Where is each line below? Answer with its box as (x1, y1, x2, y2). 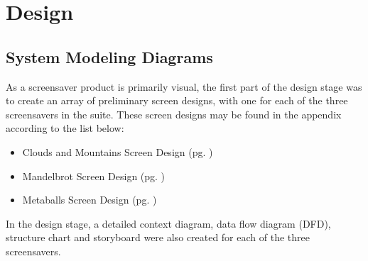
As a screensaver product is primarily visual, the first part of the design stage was (6, 79, 362, 94)
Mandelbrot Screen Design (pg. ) (22, 168, 166, 183)
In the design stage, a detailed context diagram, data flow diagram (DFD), (6, 216, 331, 231)
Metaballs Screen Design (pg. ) (22, 192, 157, 207)
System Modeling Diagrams (6, 45, 213, 67)
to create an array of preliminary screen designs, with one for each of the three (6, 93, 348, 108)
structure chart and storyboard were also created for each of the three (6, 230, 310, 245)
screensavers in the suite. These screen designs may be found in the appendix (6, 106, 342, 121)
